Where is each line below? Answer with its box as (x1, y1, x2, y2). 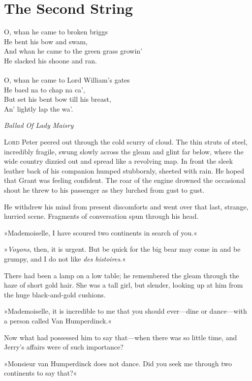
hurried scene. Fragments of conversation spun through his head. (4, 211, 199, 221)
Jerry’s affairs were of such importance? (4, 342, 124, 352)
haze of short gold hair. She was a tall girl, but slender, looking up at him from (4, 280, 243, 290)
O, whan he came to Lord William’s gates (4, 75, 130, 85)
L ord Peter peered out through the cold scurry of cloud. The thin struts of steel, (4, 137, 248, 147)
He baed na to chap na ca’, (4, 84, 85, 94)
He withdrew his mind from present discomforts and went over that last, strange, (4, 201, 249, 211)
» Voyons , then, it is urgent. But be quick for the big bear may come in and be (4, 244, 241, 254)
